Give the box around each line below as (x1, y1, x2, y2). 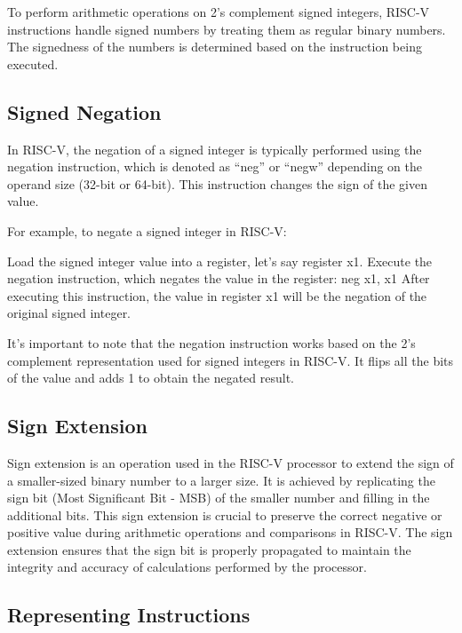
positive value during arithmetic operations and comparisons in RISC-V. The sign (7, 523, 453, 542)
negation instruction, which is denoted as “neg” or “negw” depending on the (7, 157, 422, 176)
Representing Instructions (7, 601, 251, 629)
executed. (7, 54, 59, 73)
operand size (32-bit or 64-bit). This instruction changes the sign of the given (7, 174, 428, 193)
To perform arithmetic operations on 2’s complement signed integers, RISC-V (7, 3, 430, 20)
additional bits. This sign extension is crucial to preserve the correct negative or (7, 505, 442, 524)
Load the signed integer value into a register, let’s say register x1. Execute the (7, 251, 433, 270)
